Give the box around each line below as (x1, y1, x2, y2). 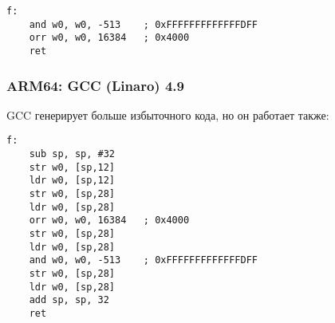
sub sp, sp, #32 (29, 148, 116, 160)
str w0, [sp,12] (29, 161, 116, 173)
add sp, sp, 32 (29, 294, 109, 306)
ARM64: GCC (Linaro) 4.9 (6, 75, 184, 95)
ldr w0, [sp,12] (29, 175, 116, 187)
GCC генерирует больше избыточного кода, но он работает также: (6, 106, 329, 123)
